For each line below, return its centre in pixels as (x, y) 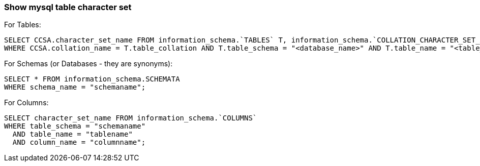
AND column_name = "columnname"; (79, 142)
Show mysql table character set (68, 7)
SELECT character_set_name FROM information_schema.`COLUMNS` (131, 118)
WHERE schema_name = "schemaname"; (75, 87)
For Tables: (23, 25)
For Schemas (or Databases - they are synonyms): (88, 64)
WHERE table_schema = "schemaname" (75, 126)
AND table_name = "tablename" (72, 134)
